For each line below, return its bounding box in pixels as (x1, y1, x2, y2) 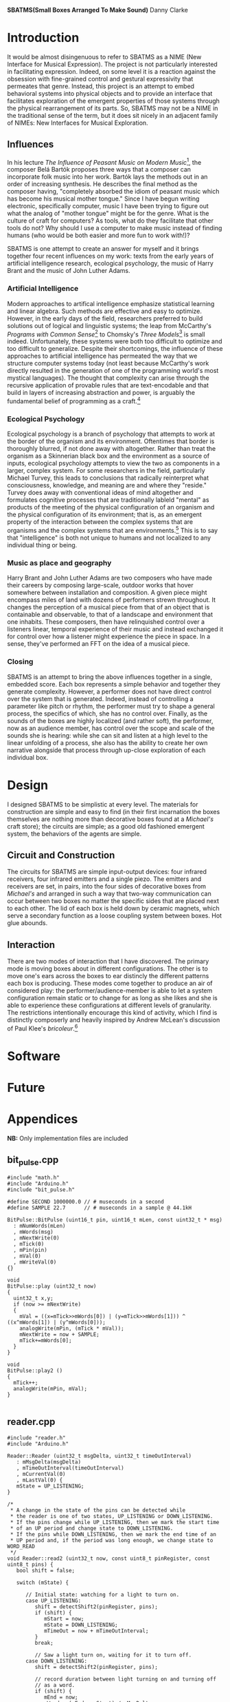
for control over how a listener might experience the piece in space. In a (7, 632, 211, 640)
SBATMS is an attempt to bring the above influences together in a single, (7, 672, 213, 681)
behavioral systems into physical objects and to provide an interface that (7, 89, 213, 97)
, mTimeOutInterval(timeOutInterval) (16, 1464, 125, 1471)
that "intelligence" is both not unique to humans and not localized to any (7, 534, 211, 542)
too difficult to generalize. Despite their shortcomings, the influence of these (7, 345, 223, 353)
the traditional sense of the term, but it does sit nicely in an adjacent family (7, 111, 218, 119)
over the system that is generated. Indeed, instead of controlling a (7, 694, 194, 702)
